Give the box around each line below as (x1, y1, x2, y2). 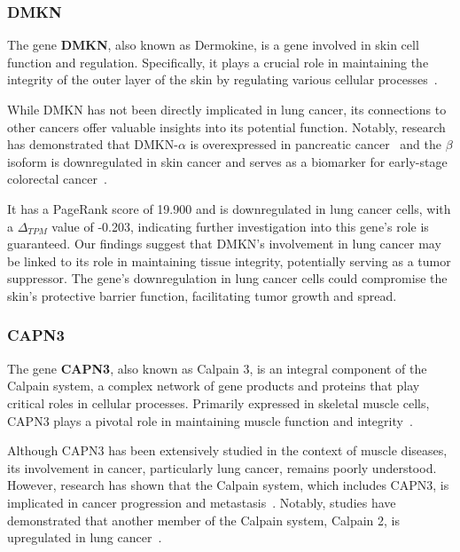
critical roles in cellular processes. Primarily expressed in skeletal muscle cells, (7, 393, 430, 412)
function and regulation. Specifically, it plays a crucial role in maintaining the (7, 52, 429, 71)
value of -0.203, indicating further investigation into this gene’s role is (51, 217, 429, 235)
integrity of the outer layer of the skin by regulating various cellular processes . (7, 70, 438, 89)
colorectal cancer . (7, 170, 107, 188)
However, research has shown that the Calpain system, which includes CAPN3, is (7, 476, 449, 494)
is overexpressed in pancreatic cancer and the (190, 135, 442, 154)
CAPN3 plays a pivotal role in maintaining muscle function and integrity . (7, 411, 413, 430)
